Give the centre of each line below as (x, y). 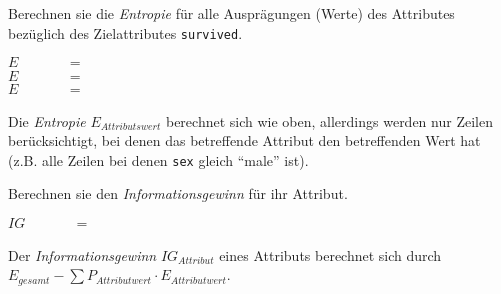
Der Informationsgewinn (82, 254)
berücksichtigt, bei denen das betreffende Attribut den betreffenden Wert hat (244, 140)
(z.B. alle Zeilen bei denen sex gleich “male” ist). (158, 159)
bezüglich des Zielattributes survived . (125, 32)
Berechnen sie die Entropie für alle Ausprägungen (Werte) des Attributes (231, 13)
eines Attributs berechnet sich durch (330, 254)
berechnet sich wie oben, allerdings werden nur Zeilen (329, 120)
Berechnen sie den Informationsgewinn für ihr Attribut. (178, 193)
